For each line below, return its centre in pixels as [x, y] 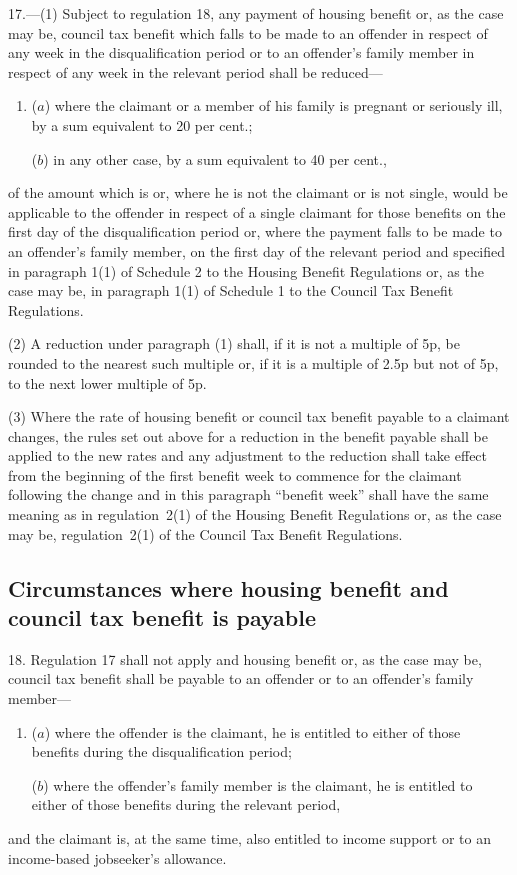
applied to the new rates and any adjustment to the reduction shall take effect [248, 455]
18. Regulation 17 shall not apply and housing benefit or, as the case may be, [245, 658]
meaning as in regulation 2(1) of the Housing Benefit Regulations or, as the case [255, 514]
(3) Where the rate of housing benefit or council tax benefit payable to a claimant [259, 416]
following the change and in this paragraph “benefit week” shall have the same [248, 494]
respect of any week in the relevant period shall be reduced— [195, 71]
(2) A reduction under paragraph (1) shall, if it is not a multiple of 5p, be [234, 343]
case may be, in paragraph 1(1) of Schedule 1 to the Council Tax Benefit [231, 290]
